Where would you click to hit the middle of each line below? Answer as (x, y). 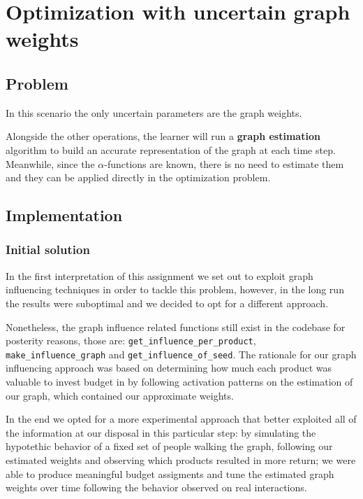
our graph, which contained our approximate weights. (120, 395)
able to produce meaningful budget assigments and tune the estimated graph (170, 473)
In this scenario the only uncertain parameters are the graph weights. (154, 112)
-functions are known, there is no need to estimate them (224, 163)
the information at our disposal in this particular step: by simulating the (161, 432)
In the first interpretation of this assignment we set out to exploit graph (160, 275)
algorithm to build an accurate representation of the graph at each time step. (171, 149)
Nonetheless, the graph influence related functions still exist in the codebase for (176, 326)
